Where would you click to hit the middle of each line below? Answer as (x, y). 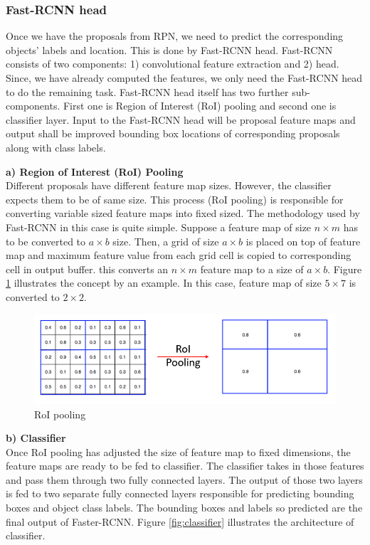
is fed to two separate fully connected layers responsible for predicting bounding (180, 493)
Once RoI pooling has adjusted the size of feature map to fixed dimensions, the (178, 451)
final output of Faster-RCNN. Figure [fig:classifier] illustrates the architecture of (180, 521)
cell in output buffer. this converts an (87, 269)
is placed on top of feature (303, 241)
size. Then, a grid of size (166, 241)
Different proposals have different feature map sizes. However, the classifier (169, 185)
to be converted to (46, 241)
